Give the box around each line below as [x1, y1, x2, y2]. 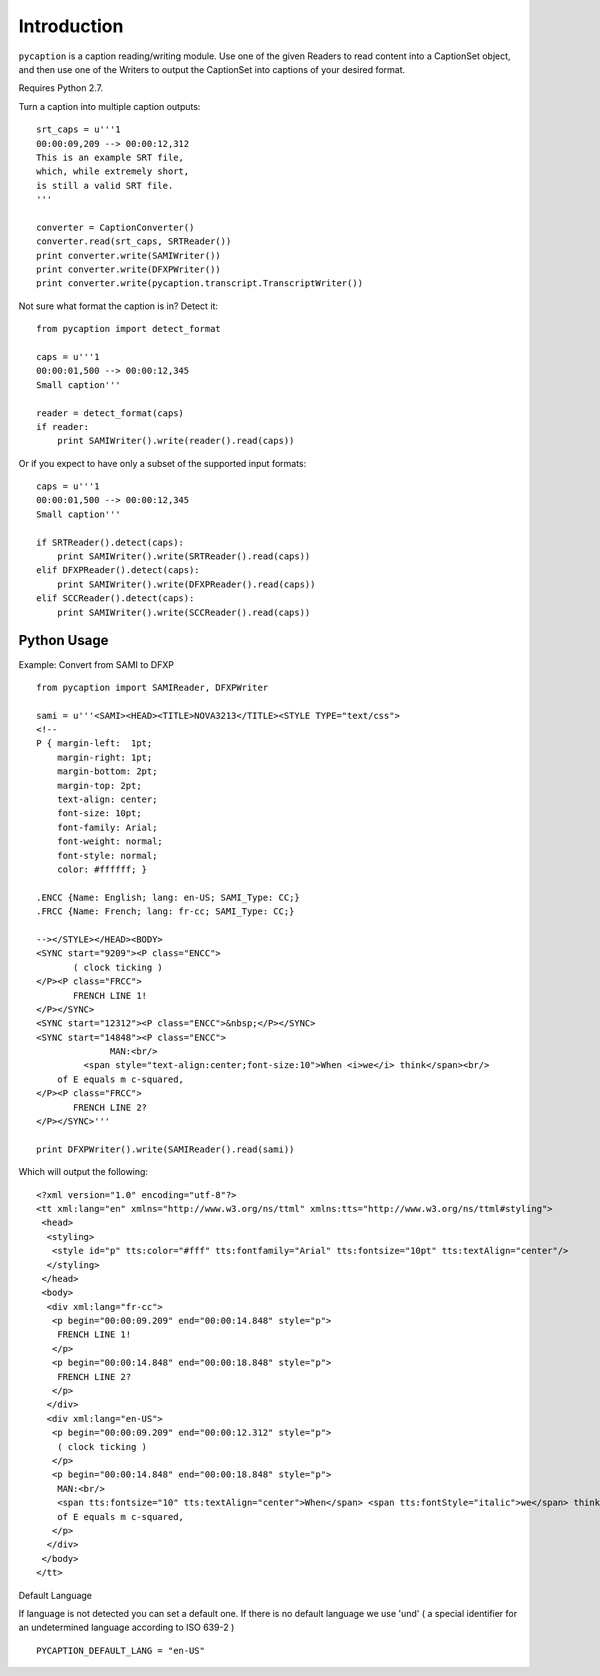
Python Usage [18, 632, 109, 649]
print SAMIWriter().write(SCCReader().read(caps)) [56, 606, 311, 618]
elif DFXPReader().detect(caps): [36, 565, 200, 576]
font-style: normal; [56, 850, 158, 861]
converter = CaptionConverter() [36, 221, 195, 233]
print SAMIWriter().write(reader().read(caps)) [56, 435, 295, 447]
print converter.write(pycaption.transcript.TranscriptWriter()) [36, 278, 364, 289]
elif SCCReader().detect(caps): [36, 593, 195, 604]
